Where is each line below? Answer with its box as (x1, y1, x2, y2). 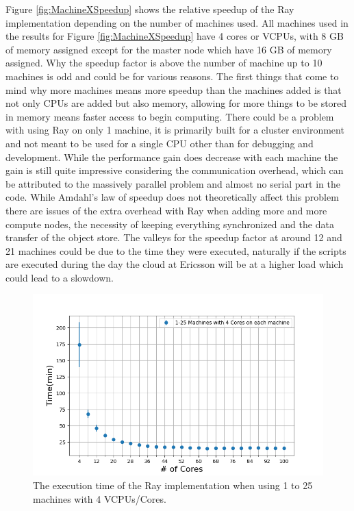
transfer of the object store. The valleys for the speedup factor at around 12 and (5, 230, 342, 245)
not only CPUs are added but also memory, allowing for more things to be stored (5, 96, 347, 110)
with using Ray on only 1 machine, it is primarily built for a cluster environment (5, 123, 344, 137)
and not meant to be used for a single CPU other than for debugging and (5, 136, 314, 150)
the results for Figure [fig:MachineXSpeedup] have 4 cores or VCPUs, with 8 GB (5, 29, 344, 43)
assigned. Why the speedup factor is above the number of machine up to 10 (5, 55, 323, 70)
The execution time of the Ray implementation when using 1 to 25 (33, 478, 313, 493)
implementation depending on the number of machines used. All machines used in (5, 15, 349, 29)
